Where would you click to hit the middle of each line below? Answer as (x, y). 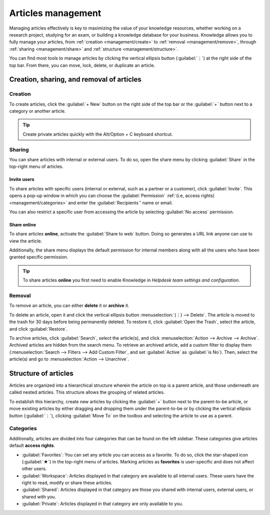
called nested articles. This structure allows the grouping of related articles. (87, 392)
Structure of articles (41, 373)
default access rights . (32, 445)
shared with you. (39, 496)
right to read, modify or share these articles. (67, 483)
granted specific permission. (39, 257)
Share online (22, 224)
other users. (34, 469)
